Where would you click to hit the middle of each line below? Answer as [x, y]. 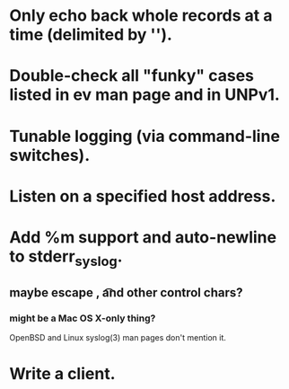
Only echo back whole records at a [141, 16]
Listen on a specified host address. [143, 196]
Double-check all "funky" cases [131, 76]
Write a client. [62, 374]
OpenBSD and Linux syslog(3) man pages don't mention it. [118, 338]
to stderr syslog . [66, 258]
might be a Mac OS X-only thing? [83, 318]
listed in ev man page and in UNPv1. [144, 95]
